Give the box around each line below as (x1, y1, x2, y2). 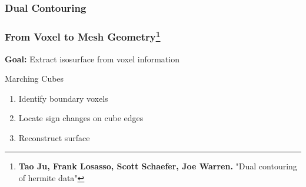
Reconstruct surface (18, 131, 90, 143)
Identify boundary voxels (18, 92, 108, 104)
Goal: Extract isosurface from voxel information (5, 52, 179, 65)
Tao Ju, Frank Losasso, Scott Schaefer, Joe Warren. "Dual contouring (18, 160, 297, 172)
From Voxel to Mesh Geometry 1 (5, 28, 161, 44)
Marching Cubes (5, 72, 64, 85)
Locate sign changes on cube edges (18, 112, 144, 124)
